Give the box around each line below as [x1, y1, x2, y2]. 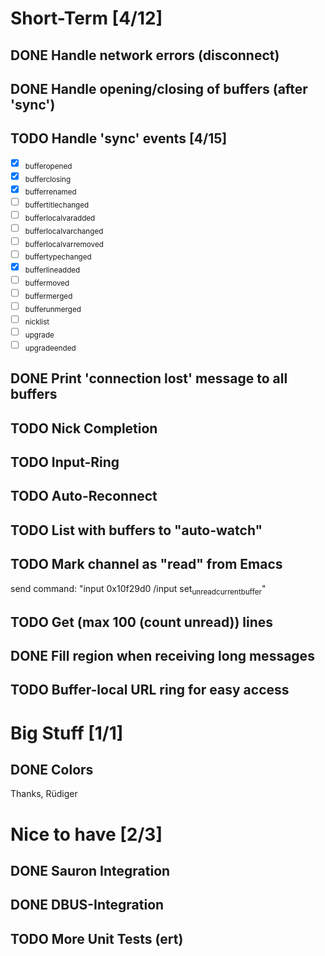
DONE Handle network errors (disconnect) [10, 47, 280, 64]
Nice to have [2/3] [10, 823, 163, 846]
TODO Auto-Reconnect [10, 488, 158, 505]
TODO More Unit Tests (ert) [10, 930, 184, 947]
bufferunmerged [24, 304, 82, 314]
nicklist [24, 317, 50, 327]
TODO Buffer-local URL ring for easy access [10, 682, 290, 699]
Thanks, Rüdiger [10, 788, 78, 800]
